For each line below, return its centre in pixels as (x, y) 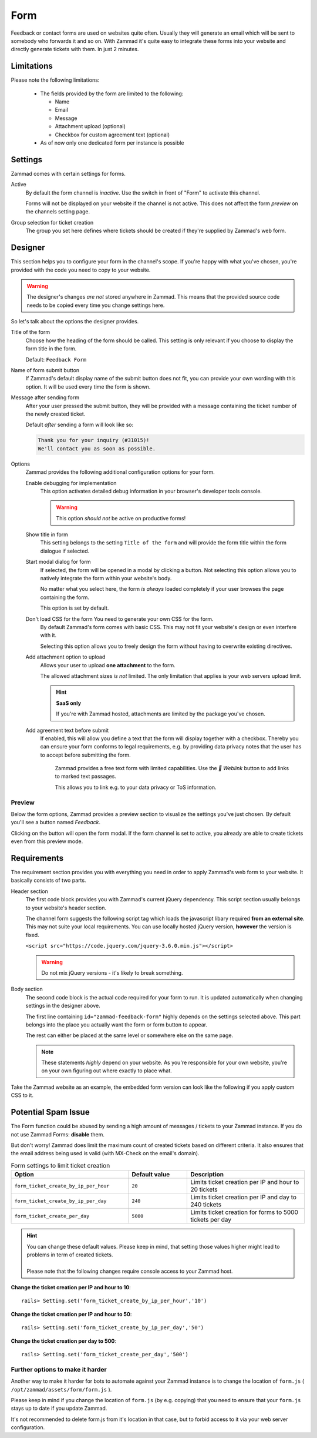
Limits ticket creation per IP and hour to (245, 1182)
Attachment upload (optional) (90, 126)
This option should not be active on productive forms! (121, 518)
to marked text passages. (86, 777)
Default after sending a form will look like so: (80, 425)
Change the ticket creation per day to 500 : (64, 1341)
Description (207, 1175)
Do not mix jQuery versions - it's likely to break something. (112, 972)
